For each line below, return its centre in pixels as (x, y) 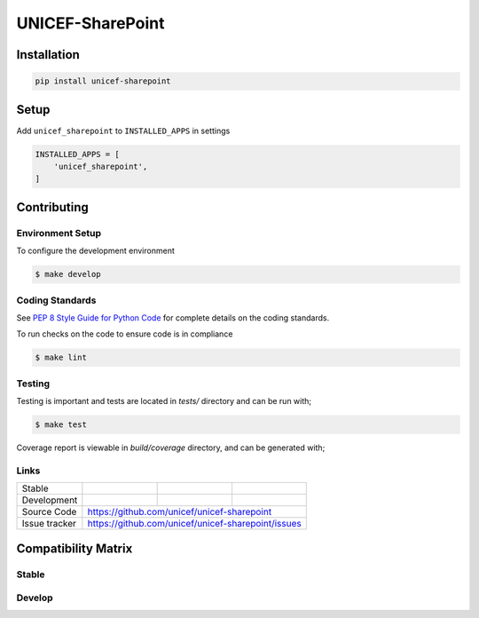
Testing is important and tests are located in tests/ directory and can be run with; (164, 401)
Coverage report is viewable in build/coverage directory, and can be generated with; (171, 448)
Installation (48, 55)
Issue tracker (49, 524)
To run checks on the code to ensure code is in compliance (125, 334)
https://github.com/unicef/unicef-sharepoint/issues (194, 524)
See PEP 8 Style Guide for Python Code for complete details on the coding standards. (173, 317)
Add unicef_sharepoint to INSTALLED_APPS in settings (123, 131)
